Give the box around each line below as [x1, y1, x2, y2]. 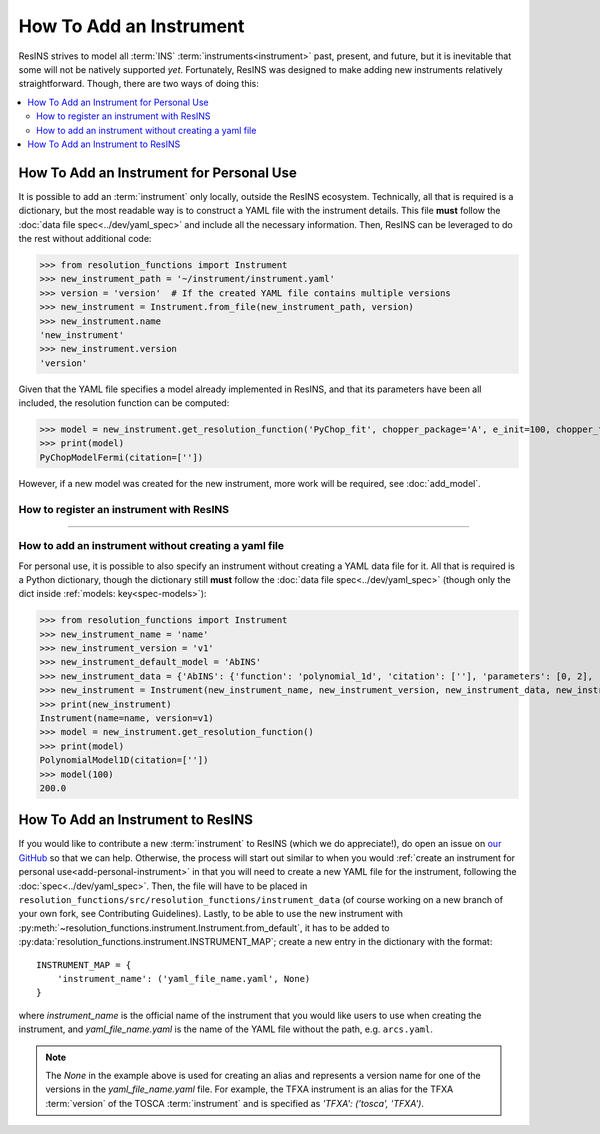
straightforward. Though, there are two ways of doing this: [18, 78, 259, 90]
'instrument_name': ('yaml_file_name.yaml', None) [56, 973, 311, 984]
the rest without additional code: [18, 232, 152, 244]
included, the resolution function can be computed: [18, 397, 230, 409]
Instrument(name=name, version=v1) [39, 713, 214, 724]
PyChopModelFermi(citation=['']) [39, 451, 204, 463]
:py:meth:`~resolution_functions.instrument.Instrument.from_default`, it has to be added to [18, 921, 390, 934]
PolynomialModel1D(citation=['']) [39, 755, 209, 766]
